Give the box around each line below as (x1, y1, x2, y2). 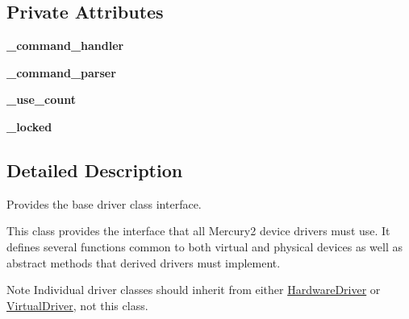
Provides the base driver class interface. (6, 195, 202, 212)
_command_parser (6, 64, 116, 81)
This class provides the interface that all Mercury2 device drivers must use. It (6, 222, 390, 239)
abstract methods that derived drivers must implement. (6, 254, 281, 271)
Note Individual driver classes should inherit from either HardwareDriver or (6, 281, 381, 298)
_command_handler (6, 37, 124, 54)
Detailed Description (6, 157, 183, 182)
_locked (6, 118, 52, 135)
